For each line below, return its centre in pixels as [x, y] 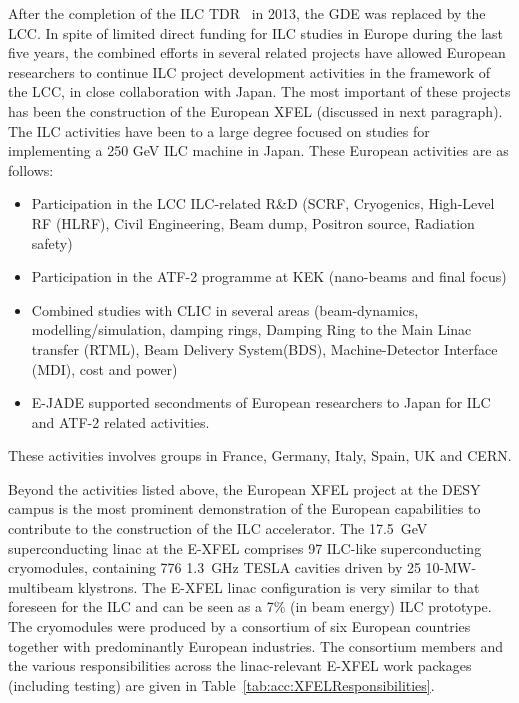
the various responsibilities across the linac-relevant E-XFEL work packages [240, 665]
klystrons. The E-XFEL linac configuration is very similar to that [278, 586]
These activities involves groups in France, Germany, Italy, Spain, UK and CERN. [260, 455]
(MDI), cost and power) [104, 368]
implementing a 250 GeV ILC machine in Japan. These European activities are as [258, 150]
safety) [52, 242]
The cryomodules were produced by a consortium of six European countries [239, 626]
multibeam [41, 586]
